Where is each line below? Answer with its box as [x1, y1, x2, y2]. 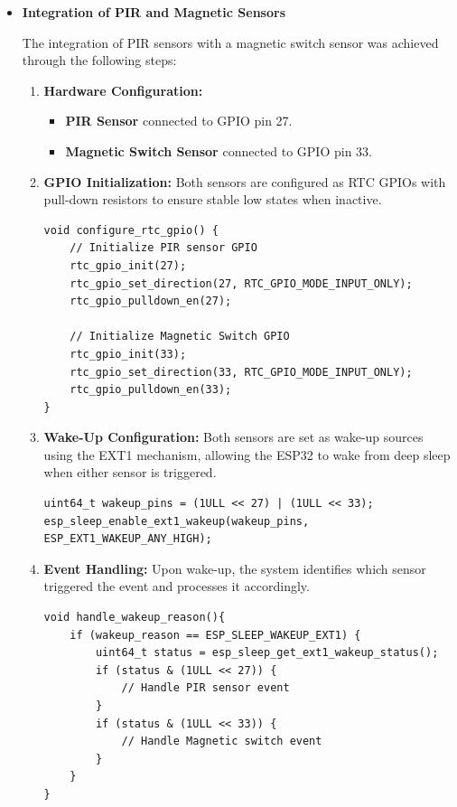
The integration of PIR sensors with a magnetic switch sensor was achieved [22, 33, 439, 52]
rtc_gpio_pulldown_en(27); [70, 295, 232, 308]
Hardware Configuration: [43, 80, 203, 99]
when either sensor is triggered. [43, 463, 217, 482]
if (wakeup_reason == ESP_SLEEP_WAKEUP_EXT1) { [70, 628, 361, 642]
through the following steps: [22, 51, 177, 70]
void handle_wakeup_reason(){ [43, 611, 226, 624]
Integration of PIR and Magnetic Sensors [22, 3, 285, 21]
